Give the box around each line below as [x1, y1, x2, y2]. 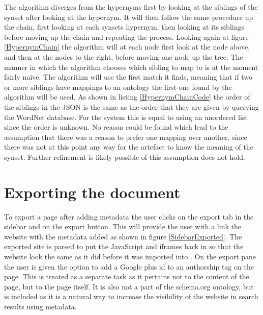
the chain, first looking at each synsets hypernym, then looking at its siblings [4, 21, 244, 32]
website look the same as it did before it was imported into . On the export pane [4, 251, 256, 261]
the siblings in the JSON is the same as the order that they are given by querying [4, 101, 259, 112]
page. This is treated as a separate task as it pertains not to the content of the [4, 271, 249, 282]
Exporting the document [4, 181, 181, 202]
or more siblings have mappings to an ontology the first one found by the [4, 81, 232, 92]
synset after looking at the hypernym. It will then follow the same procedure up [4, 11, 253, 22]
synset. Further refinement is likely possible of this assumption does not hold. [4, 151, 245, 162]
